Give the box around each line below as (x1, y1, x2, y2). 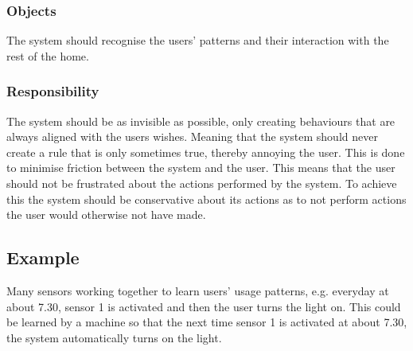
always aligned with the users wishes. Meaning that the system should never (6, 128, 378, 145)
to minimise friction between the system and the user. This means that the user (6, 159, 395, 176)
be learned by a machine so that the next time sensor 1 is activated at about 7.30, (6, 314, 407, 330)
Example (6, 245, 80, 270)
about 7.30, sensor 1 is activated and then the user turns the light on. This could (6, 298, 401, 314)
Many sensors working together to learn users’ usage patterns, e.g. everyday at (6, 282, 389, 298)
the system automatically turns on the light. (6, 329, 222, 345)
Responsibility (6, 81, 99, 101)
